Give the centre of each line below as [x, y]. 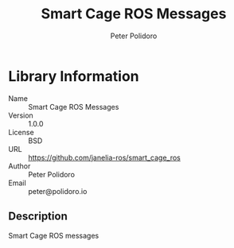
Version [21, 115]
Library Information [74, 76]
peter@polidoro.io [58, 191]
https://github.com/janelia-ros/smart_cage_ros [104, 157]
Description [38, 217]
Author [19, 166]
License [21, 132]
